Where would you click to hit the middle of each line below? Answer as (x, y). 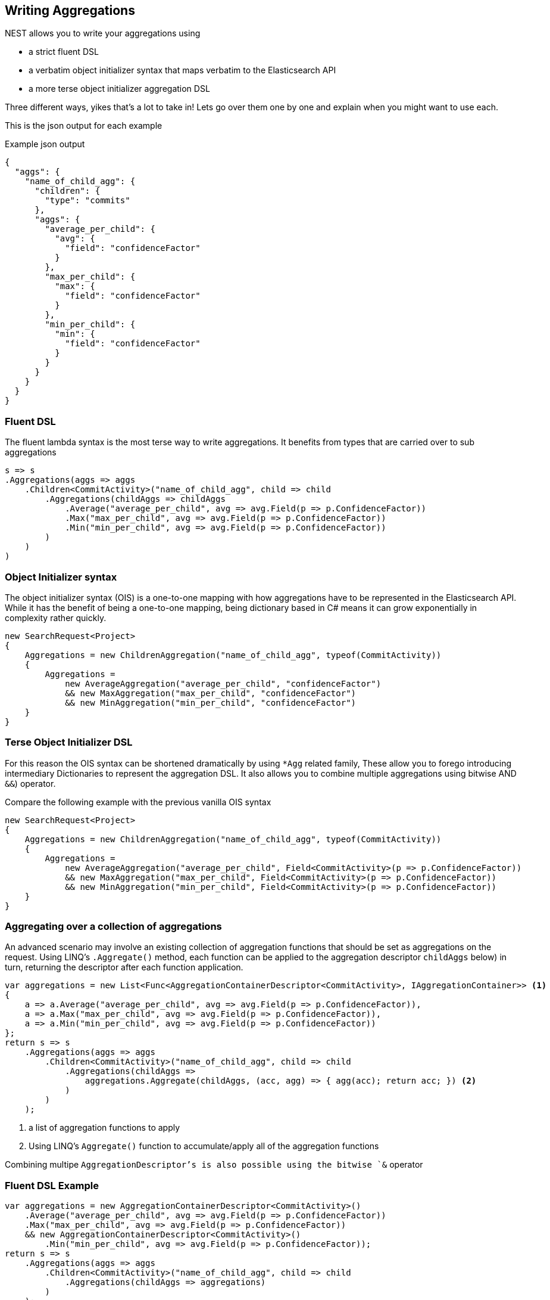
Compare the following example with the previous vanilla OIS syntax (138, 802)
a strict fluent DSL (64, 52)
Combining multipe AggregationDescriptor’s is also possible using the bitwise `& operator (214, 1165)
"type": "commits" (87, 201)
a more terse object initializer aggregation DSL (119, 89)
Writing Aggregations (70, 10)
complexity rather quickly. (56, 618)
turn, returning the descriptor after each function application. (124, 967)
